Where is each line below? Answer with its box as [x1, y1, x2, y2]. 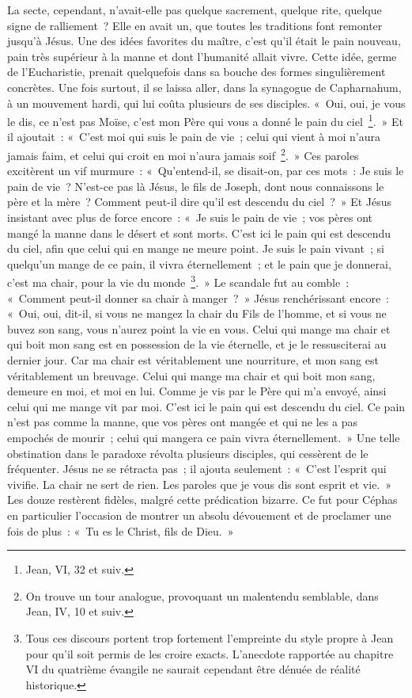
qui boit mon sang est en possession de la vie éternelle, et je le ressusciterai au [7, 336, 387, 353]
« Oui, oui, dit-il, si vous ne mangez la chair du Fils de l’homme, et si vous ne [7, 305, 387, 322]
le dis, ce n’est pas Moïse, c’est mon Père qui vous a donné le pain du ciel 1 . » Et [7, 111, 403, 129]
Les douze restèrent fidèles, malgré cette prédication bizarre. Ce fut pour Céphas [7, 491, 398, 508]
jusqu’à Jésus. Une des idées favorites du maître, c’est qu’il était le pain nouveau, [7, 32, 401, 49]
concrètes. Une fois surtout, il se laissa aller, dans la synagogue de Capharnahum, [7, 78, 402, 95]
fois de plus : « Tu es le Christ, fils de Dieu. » [7, 522, 234, 539]
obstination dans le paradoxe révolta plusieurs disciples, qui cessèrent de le [7, 444, 369, 461]
